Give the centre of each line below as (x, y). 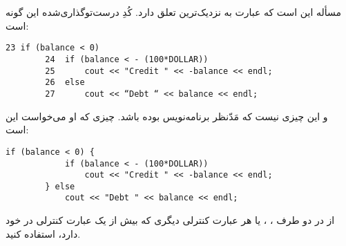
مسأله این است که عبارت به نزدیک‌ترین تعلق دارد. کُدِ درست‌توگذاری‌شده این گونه (173, 12)
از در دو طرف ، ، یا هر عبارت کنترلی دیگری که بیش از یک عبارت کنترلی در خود (170, 220)
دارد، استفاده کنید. (43, 233)
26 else (65, 83)
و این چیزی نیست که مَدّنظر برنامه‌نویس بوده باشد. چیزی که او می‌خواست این (167, 116)
